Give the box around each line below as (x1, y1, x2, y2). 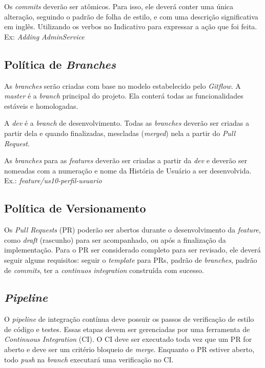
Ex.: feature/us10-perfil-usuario (4, 175, 102, 186)
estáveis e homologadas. (4, 100, 78, 111)
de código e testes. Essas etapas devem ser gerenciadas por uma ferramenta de (4, 323, 250, 334)
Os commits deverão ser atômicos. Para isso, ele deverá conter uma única (4, 1, 234, 11)
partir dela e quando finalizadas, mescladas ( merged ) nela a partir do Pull (4, 127, 236, 138)
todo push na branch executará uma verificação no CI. (4, 354, 174, 364)
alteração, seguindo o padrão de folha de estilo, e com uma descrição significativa (4, 11, 258, 22)
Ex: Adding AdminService (4, 31, 85, 42)
